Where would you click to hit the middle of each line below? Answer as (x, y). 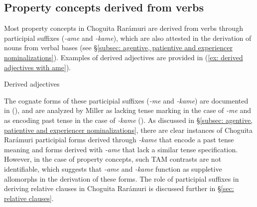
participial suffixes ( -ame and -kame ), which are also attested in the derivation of (128, 38)
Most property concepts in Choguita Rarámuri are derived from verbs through (124, 28)
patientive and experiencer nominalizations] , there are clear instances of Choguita (128, 130)
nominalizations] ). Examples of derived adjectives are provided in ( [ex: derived (124, 57)
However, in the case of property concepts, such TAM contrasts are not (113, 159)
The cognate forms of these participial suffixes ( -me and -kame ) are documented (126, 100)
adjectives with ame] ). (38, 67)
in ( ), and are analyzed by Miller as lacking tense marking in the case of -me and (128, 110)
